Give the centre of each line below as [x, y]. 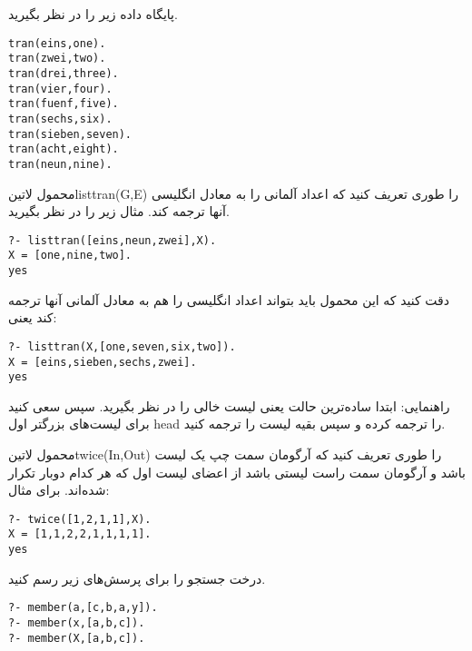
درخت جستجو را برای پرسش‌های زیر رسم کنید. [137, 578]
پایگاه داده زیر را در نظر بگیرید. [93, 14]
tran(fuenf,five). [64, 104]
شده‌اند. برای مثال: [59, 490]
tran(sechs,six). [60, 118]
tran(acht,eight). [64, 149]
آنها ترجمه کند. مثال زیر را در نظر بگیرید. [119, 211]
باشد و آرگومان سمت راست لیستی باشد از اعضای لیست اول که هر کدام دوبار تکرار [237, 472]
